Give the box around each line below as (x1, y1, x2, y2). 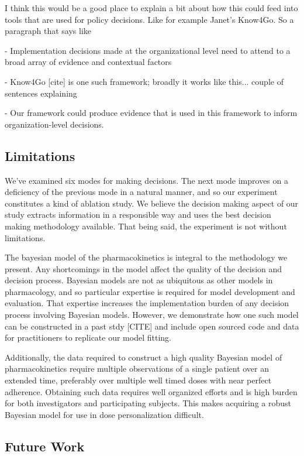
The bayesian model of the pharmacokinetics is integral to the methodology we (5, 251, 288, 263)
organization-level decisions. (5, 118, 104, 130)
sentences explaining (5, 87, 77, 99)
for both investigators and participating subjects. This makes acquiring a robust (5, 397, 291, 409)
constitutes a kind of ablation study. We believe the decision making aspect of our (5, 197, 299, 209)
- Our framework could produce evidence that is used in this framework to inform (5, 107, 298, 119)
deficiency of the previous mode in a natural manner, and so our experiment (5, 186, 278, 198)
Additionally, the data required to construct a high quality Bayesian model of (5, 351, 282, 363)
